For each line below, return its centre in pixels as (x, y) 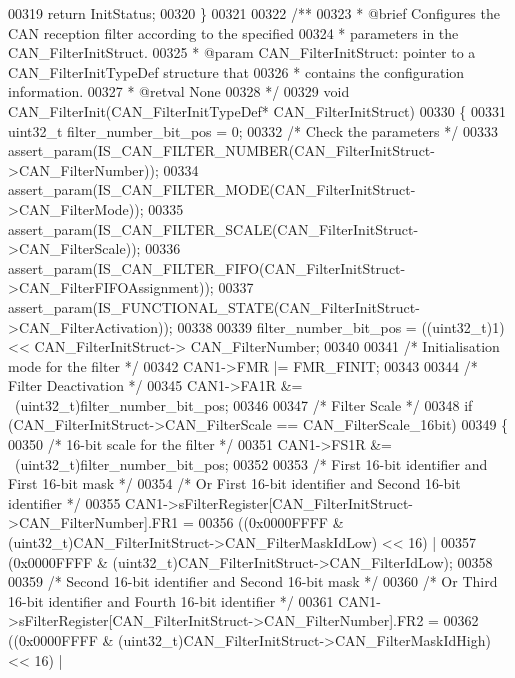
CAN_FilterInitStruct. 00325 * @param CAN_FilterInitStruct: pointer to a (242, 52)
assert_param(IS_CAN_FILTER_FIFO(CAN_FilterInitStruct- (207, 267)
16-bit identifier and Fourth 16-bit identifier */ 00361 (171, 600)
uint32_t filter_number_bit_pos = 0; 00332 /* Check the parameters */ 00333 (253, 130)
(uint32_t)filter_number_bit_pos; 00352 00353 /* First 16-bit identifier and (251, 463)
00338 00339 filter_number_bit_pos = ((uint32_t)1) (341, 326)
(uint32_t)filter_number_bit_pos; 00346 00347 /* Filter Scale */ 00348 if (243, 404)
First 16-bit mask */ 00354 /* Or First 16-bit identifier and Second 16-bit (234, 483)
